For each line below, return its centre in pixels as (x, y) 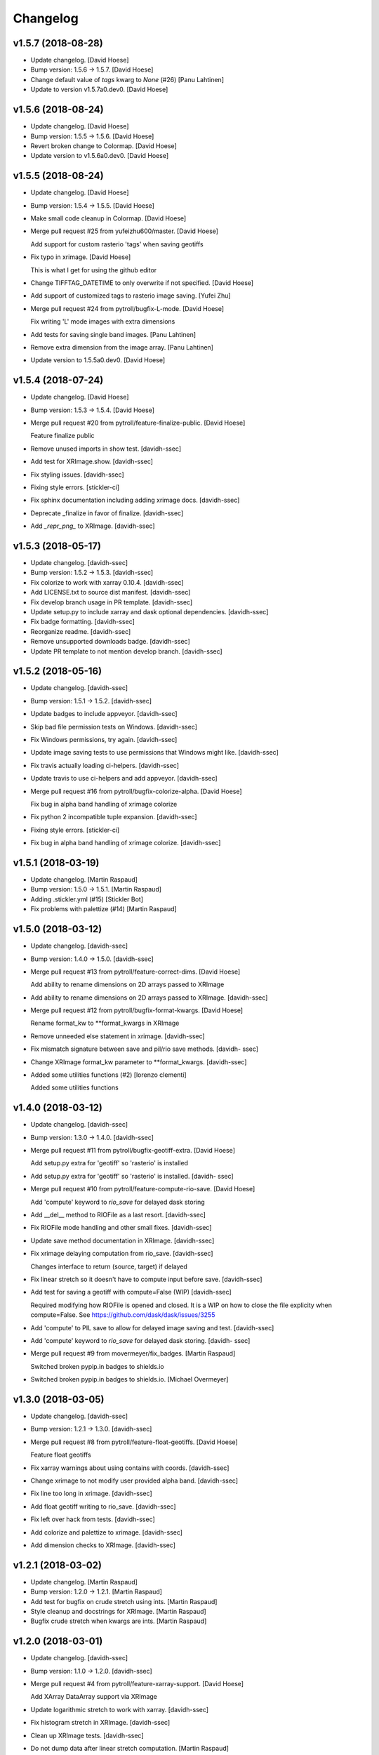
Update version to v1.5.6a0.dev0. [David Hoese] (100, 156)
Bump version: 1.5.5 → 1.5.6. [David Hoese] (92, 136)
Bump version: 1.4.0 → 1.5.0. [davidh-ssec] (92, 959)
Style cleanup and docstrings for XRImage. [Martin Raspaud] (118, 1612)
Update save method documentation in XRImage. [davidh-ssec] (122, 1240)
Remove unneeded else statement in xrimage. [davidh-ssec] (118, 1036)
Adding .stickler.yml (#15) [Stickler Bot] (87, 899)
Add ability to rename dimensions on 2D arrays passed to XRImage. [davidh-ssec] (149, 998)
